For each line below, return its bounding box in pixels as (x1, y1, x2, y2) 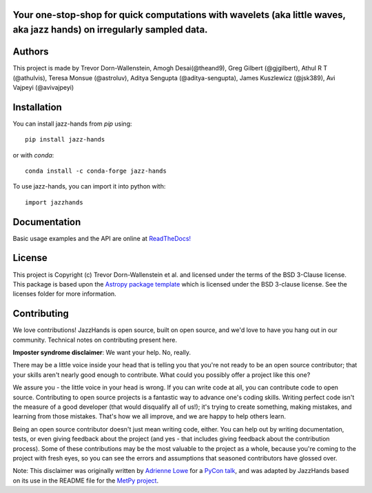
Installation (12, 101, 62, 113)
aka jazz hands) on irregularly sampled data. (12, 24, 208, 36)
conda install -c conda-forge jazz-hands (25, 166, 167, 175)
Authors (12, 46, 49, 58)
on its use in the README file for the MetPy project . (12, 476, 158, 485)
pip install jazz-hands (25, 135, 105, 144)
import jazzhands (25, 198, 83, 206)
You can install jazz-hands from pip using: (12, 119, 132, 128)
